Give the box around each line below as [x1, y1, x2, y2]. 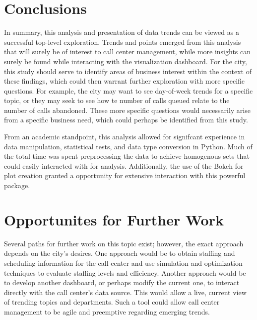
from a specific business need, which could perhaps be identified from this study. [4, 114, 248, 125]
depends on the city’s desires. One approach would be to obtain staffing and [4, 248, 235, 258]
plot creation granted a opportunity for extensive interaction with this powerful [4, 170, 246, 181]
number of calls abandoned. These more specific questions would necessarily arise [4, 105, 251, 115]
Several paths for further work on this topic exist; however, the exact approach [4, 238, 244, 248]
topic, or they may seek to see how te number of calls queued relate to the [4, 95, 230, 106]
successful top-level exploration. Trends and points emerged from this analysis [4, 36, 241, 47]
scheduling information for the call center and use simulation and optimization [4, 257, 243, 268]
